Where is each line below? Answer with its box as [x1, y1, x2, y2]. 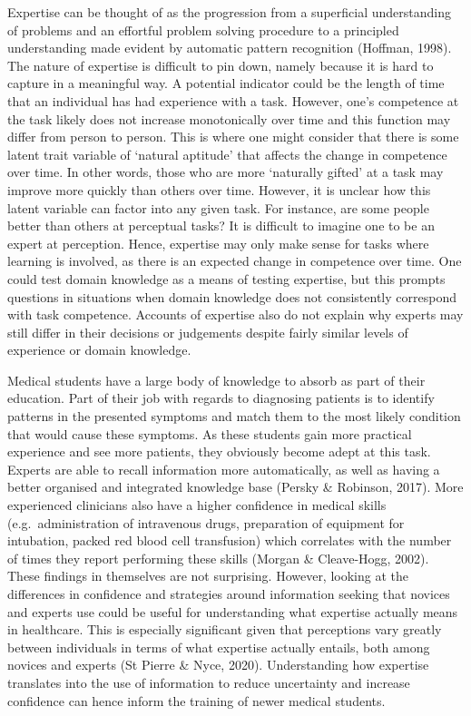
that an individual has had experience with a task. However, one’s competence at [7, 91, 459, 110]
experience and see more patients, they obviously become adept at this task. [7, 442, 431, 461]
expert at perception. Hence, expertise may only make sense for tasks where [7, 233, 429, 252]
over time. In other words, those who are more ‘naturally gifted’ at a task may [7, 162, 444, 181]
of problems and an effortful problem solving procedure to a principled [7, 20, 399, 39]
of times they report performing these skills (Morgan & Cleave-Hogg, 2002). [7, 548, 429, 567]
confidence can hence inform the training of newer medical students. [7, 691, 386, 710]
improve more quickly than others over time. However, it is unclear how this [7, 180, 431, 199]
